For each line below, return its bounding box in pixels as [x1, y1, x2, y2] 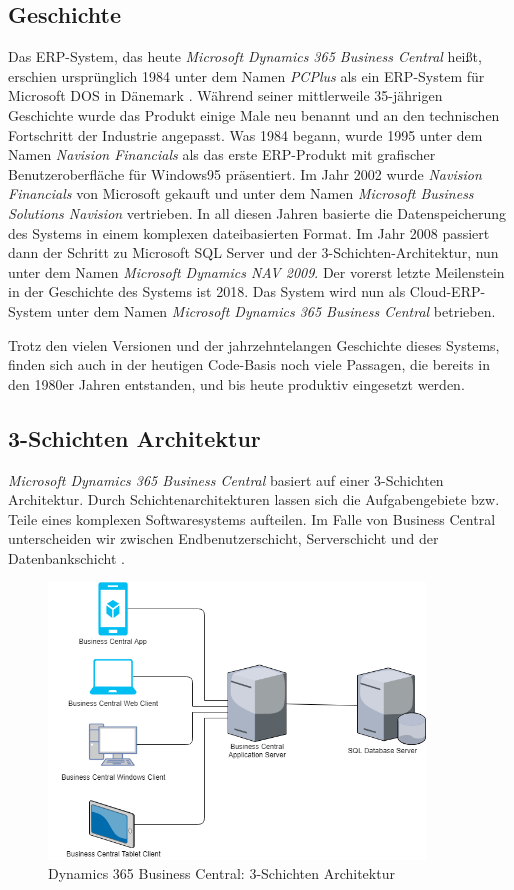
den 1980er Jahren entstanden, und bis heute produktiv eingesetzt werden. [8, 373, 465, 394]
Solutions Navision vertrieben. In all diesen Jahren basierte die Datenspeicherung [8, 202, 507, 223]
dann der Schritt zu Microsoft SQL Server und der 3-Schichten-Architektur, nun [8, 242, 499, 263]
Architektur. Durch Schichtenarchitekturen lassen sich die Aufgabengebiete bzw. [8, 489, 500, 510]
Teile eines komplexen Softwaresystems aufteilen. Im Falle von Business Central [8, 508, 496, 529]
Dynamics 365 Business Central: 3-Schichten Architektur [48, 863, 395, 884]
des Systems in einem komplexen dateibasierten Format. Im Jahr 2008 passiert [8, 222, 490, 243]
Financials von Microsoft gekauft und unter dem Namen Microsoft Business [8, 183, 474, 204]
